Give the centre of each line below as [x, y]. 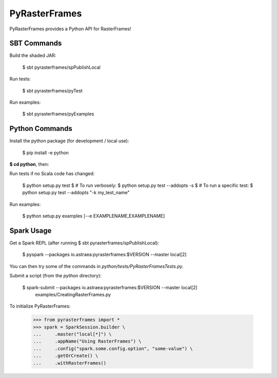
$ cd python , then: [29, 164]
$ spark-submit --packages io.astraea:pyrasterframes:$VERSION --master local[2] [110, 287]
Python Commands [41, 129]
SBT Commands [36, 43]
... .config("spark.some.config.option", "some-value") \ [113, 348]
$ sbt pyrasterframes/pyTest [53, 90]
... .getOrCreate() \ [66, 356]
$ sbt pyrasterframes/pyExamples [58, 114]
